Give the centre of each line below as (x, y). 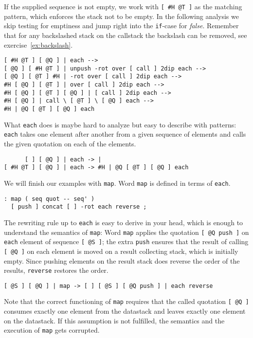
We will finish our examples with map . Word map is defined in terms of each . (117, 183)
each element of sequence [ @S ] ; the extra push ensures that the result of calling (126, 241)
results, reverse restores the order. (56, 270)
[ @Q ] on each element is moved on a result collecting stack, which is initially (121, 251)
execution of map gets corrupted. (52, 330)
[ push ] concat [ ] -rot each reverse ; (79, 207)
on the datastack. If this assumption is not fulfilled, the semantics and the (114, 320)
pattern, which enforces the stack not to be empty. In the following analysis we (121, 16)
